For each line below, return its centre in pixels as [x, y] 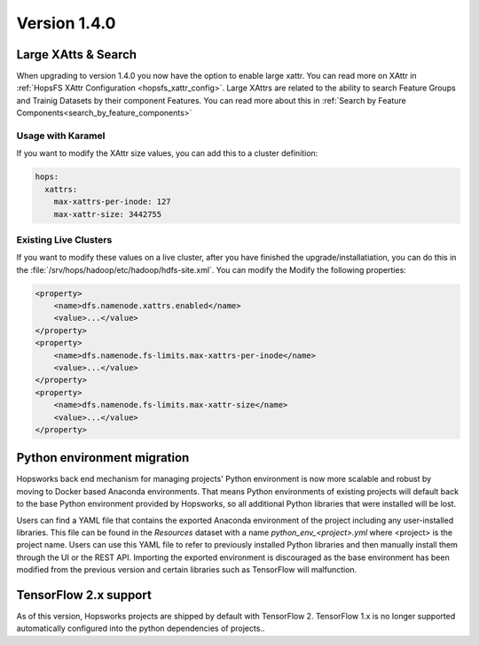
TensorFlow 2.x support [84, 595]
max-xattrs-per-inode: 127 [113, 202]
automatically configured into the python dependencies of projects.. [141, 628]
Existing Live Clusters [64, 239]
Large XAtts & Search [77, 54]
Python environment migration [103, 458]
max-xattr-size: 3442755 [108, 214]
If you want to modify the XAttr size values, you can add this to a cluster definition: [167, 153]
